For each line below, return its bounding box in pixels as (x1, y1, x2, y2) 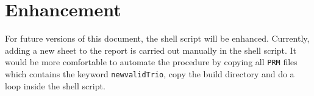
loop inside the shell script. (5, 79, 105, 92)
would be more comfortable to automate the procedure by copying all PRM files (5, 56, 298, 68)
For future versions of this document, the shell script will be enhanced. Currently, (5, 32, 310, 45)
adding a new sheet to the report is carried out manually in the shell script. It (5, 43, 297, 56)
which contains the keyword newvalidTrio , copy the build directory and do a (5, 67, 294, 80)
